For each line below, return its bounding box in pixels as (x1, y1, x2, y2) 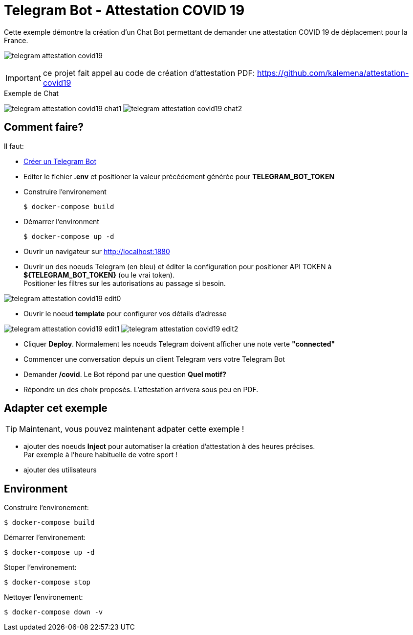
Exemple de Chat (4, 89, 59, 97)
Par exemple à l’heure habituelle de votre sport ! (23, 450, 178, 459)
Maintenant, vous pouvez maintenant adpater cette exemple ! (19, 424, 244, 434)
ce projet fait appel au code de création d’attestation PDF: (43, 68, 255, 78)
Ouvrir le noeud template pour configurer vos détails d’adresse (23, 309, 227, 318)
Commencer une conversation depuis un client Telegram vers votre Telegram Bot (23, 354, 285, 363)
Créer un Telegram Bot (23, 157, 96, 165)
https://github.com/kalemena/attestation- (257, 68, 409, 78)
